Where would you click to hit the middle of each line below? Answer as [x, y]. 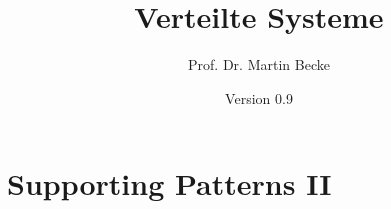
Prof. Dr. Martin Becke [259, 64]
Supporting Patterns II [169, 183]
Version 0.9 [259, 97]
